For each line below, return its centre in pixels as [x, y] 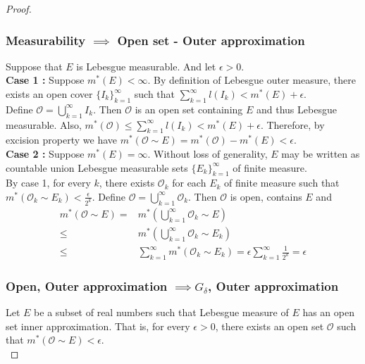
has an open [328, 312]
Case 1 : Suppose [45, 80]
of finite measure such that [282, 183]
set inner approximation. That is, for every [98, 326]
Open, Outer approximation [87, 285]
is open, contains [266, 196]
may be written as [321, 153]
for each [189, 183]
